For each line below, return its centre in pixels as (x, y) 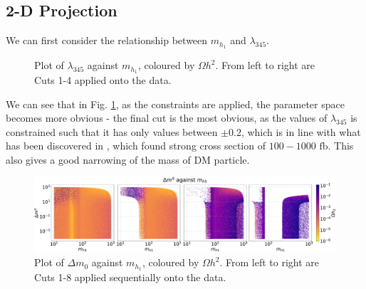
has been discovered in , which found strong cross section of (136, 146)
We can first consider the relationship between (107, 40)
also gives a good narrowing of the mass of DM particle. (128, 159)
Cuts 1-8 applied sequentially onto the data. (130, 277)
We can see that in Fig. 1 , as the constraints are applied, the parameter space (175, 104)
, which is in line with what (301, 131)
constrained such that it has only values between (112, 131)
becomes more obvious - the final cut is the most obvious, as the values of (167, 118)
